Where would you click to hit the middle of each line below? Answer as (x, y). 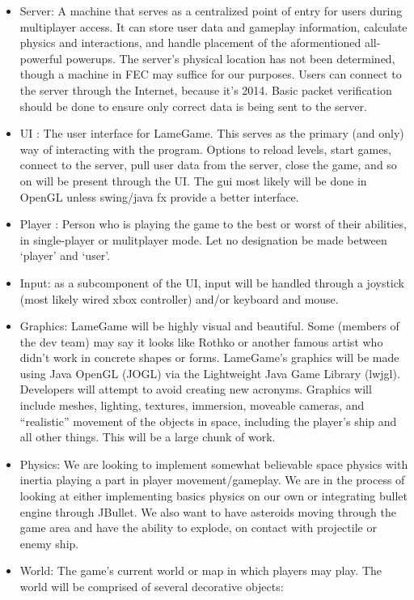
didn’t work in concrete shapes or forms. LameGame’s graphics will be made (209, 357)
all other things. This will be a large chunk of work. (148, 437)
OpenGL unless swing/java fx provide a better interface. (159, 196)
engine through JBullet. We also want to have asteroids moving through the (208, 511)
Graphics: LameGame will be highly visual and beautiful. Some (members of (209, 326)
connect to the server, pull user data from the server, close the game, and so (208, 165)
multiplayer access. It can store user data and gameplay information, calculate (213, 26)
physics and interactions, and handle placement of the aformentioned (190, 43)
